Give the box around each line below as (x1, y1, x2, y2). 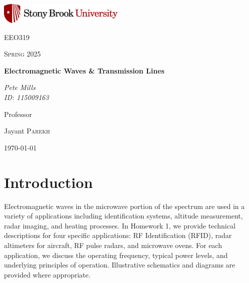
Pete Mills (4, 82, 35, 92)
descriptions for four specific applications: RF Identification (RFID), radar (4, 230, 232, 240)
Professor (4, 108, 32, 119)
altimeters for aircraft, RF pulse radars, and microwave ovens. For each (4, 239, 222, 250)
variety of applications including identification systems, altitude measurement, (4, 210, 243, 221)
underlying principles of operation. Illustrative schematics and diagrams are (4, 259, 235, 270)
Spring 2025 (4, 48, 41, 59)
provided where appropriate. (4, 269, 90, 279)
